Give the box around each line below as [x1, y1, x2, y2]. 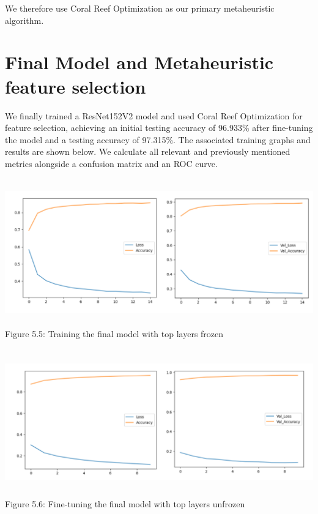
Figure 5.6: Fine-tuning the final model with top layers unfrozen [5, 497, 245, 510]
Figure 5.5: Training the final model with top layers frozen [5, 327, 224, 340]
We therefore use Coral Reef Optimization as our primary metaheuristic [5, 2, 275, 14]
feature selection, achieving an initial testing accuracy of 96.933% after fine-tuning [5, 121, 313, 134]
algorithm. [5, 13, 44, 26]
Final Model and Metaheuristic [5, 50, 274, 75]
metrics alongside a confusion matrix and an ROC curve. [5, 157, 218, 169]
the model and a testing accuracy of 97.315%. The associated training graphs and [5, 133, 311, 146]
